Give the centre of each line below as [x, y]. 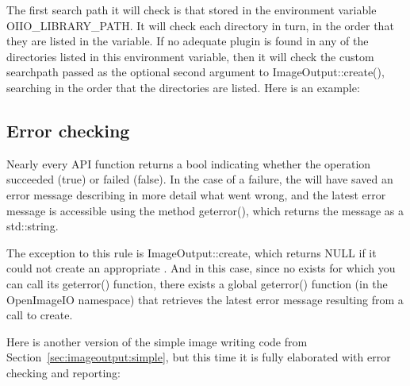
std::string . [33, 226]
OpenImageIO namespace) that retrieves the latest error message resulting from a [205, 299]
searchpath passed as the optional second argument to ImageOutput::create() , [195, 72]
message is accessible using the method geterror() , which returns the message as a [205, 210]
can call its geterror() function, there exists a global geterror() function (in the [197, 283]
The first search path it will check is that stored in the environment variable [192, 10]
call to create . [40, 315]
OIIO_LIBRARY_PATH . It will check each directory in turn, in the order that [200, 25]
